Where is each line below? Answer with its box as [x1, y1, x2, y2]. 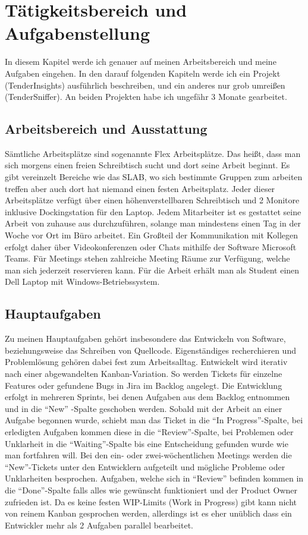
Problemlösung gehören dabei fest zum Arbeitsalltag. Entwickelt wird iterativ [5, 355, 288, 368]
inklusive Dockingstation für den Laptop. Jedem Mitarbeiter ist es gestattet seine [5, 205, 301, 218]
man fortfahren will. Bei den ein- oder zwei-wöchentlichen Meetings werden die [5, 449, 292, 461]
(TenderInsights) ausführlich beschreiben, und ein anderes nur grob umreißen [5, 78, 285, 91]
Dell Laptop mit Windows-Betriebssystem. [5, 275, 160, 288]
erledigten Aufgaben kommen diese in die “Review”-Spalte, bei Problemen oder [5, 425, 294, 438]
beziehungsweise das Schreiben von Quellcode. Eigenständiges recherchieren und [5, 344, 296, 356]
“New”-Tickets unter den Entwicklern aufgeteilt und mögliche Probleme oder [5, 460, 285, 473]
